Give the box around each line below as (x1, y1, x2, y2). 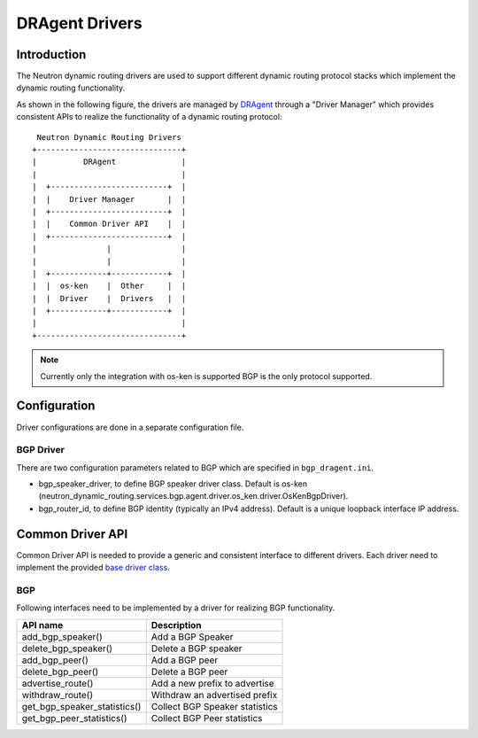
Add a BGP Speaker (150, 630, 234, 642)
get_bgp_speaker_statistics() (21, 700, 142, 712)
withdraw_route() (21, 688, 94, 701)
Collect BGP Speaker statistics (150, 700, 278, 712)
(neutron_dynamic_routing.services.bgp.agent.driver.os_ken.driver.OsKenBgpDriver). (38, 491, 349, 501)
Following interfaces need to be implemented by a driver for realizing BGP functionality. (16, 602, 335, 613)
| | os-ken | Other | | (32, 281, 187, 291)
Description (150, 618, 202, 631)
